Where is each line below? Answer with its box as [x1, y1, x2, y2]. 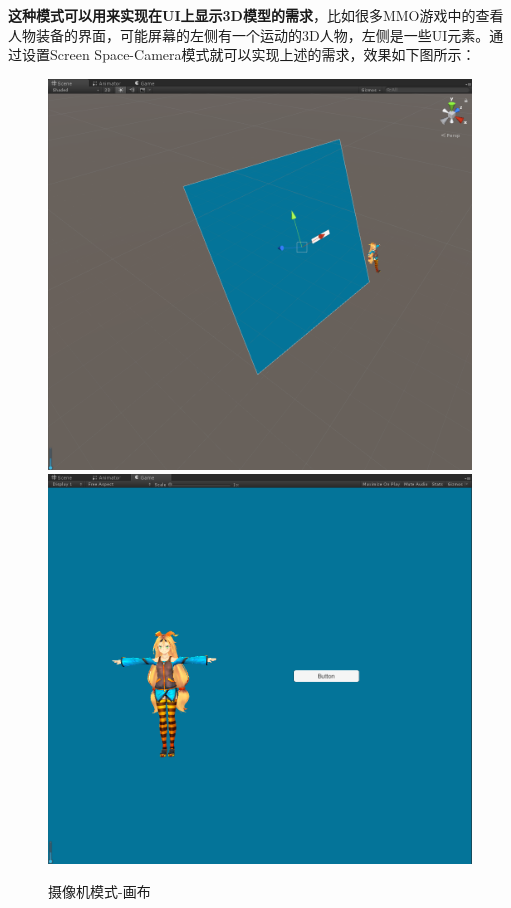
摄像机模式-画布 [48, 881, 151, 902]
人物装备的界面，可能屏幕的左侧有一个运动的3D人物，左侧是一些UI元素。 [8, 24, 490, 45]
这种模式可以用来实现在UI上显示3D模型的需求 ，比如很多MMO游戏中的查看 [8, 5, 504, 25]
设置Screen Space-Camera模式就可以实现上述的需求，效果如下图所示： [21, 44, 476, 65]
